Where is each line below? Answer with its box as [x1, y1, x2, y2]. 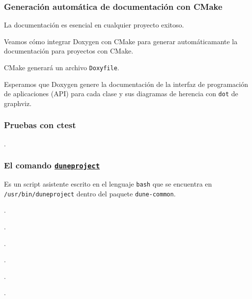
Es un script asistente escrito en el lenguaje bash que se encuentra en [4, 179, 212, 189]
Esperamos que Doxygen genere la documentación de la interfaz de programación [4, 79, 248, 89]
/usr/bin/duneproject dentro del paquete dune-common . [4, 188, 176, 198]
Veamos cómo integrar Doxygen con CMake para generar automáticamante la [4, 36, 238, 46]
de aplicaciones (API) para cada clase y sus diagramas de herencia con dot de [4, 88, 238, 99]
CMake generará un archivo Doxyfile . [4, 62, 119, 72]
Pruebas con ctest [4, 119, 76, 131]
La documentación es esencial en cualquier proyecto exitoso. [4, 20, 184, 30]
